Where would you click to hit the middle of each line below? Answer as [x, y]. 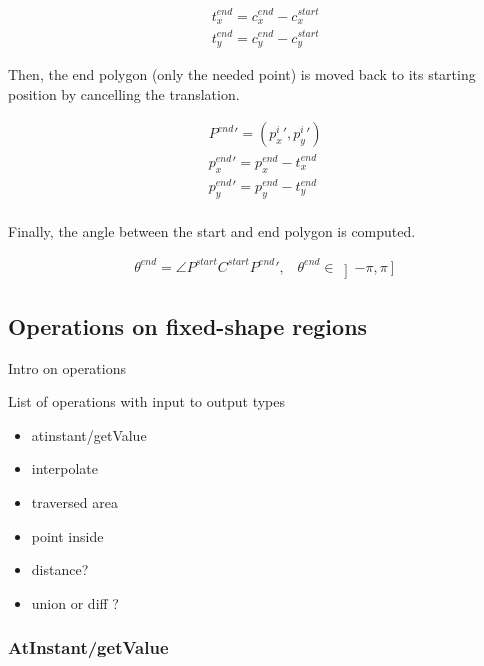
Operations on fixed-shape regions [188, 325]
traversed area [74, 501]
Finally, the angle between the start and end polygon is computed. [212, 230]
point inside [67, 535]
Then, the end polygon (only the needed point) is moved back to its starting [242, 73]
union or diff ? [75, 602]
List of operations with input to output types [147, 401]
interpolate [64, 468]
